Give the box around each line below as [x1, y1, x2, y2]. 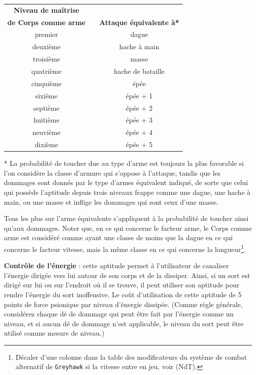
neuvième [32, 127, 61, 137]
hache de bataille [114, 65, 165, 76]
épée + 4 [126, 127, 153, 137]
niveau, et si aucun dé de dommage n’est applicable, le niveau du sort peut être [4, 318, 244, 328]
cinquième [31, 78, 62, 88]
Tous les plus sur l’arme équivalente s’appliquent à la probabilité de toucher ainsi [4, 213, 249, 223]
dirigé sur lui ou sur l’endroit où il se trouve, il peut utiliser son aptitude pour [4, 280, 240, 290]
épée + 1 [126, 90, 153, 100]
